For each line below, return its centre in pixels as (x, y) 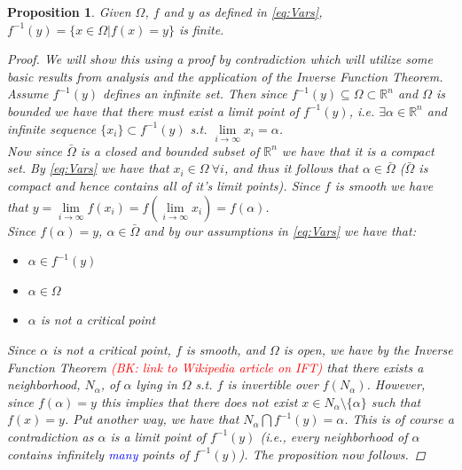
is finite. (201, 29)
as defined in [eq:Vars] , (260, 12)
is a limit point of (158, 436)
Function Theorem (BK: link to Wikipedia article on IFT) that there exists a (215, 367)
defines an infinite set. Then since (195, 94)
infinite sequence (52, 128)
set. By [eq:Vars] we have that (88, 168)
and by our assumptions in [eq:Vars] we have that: (280, 230)
